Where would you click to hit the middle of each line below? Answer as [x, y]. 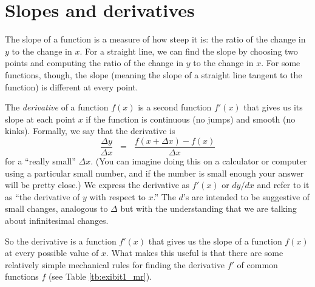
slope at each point [40, 119]
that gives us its [273, 107]
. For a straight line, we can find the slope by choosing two [189, 51]
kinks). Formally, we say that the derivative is [90, 131]
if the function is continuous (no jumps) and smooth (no [191, 119]
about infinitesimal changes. [57, 220]
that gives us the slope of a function [215, 241]
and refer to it [283, 185]
